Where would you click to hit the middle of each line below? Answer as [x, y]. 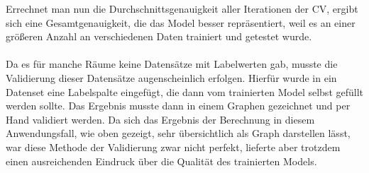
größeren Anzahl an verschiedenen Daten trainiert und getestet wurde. [159, 36]
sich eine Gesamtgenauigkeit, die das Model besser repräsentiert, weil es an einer [181, 22]
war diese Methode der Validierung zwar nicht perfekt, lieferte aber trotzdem [173, 147]
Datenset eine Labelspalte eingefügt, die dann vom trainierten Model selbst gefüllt [185, 91]
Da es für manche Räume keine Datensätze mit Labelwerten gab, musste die [172, 64]
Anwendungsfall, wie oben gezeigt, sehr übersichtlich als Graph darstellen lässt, [178, 133]
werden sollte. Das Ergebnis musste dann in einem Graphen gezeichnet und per [178, 106]
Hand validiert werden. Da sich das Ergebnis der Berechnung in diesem [160, 119]
